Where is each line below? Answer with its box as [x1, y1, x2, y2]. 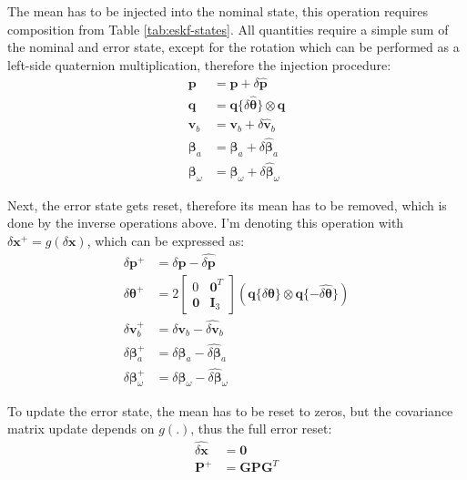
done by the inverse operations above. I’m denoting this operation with [7, 213, 404, 232]
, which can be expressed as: [86, 230, 245, 250]
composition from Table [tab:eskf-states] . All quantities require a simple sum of [7, 19, 449, 38]
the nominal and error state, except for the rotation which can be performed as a [7, 37, 460, 56]
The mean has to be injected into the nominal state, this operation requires [7, 2, 429, 20]
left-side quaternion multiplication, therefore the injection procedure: [7, 55, 391, 74]
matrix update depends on [7, 419, 155, 438]
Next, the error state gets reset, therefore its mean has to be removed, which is [7, 195, 447, 214]
